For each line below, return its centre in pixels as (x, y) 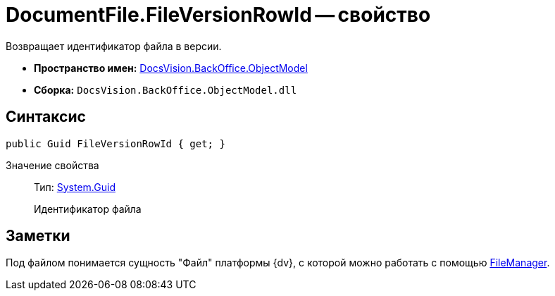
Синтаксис (46, 117)
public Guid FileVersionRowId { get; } (116, 143)
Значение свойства (52, 165)
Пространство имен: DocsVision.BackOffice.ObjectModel (171, 68)
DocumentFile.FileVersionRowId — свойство (218, 15)
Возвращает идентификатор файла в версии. (114, 46)
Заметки (38, 236)
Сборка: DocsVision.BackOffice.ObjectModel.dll (166, 90)
